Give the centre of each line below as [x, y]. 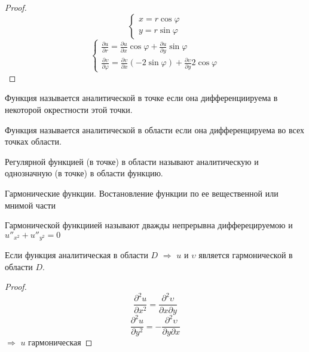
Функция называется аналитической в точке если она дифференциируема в [141, 98]
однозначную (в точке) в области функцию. [84, 173]
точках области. [33, 141]
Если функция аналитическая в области [77, 255]
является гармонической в [246, 255]
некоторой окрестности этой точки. [69, 109]
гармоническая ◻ [60, 342]
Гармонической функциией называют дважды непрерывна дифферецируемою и [149, 225]
